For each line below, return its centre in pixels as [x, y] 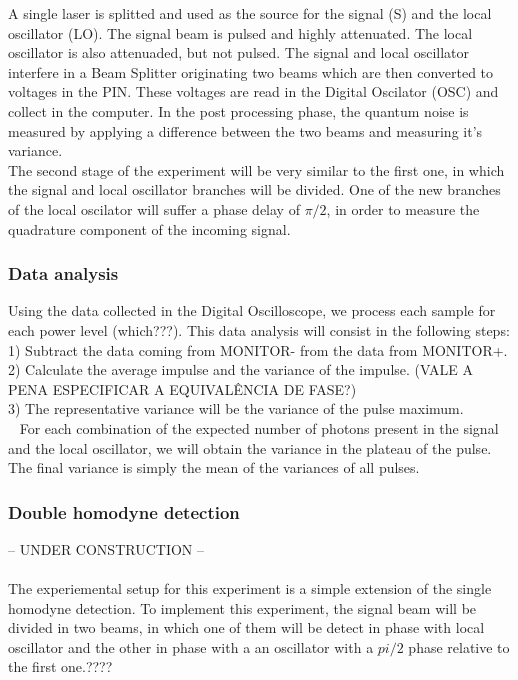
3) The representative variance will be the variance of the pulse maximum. [236, 408]
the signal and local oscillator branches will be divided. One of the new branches [254, 189]
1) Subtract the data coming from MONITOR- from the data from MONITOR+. [258, 349]
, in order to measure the [403, 208]
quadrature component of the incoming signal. [149, 228]
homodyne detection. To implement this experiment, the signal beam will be [242, 607]
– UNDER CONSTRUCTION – [106, 548]
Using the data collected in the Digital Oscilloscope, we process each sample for [252, 310]
